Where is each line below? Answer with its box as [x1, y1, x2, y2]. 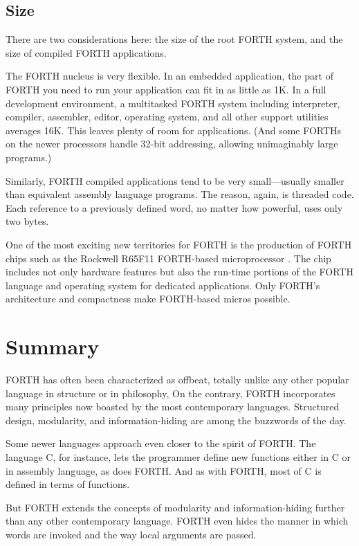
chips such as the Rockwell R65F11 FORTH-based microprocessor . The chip [6, 251, 331, 265]
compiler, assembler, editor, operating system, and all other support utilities [6, 109, 329, 124]
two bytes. [6, 214, 49, 228]
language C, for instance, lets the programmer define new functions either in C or [6, 449, 351, 464]
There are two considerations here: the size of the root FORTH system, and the [6, 32, 343, 46]
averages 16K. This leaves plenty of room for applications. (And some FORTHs [6, 122, 342, 137]
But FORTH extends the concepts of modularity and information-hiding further [6, 500, 345, 514]
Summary [6, 332, 100, 361]
